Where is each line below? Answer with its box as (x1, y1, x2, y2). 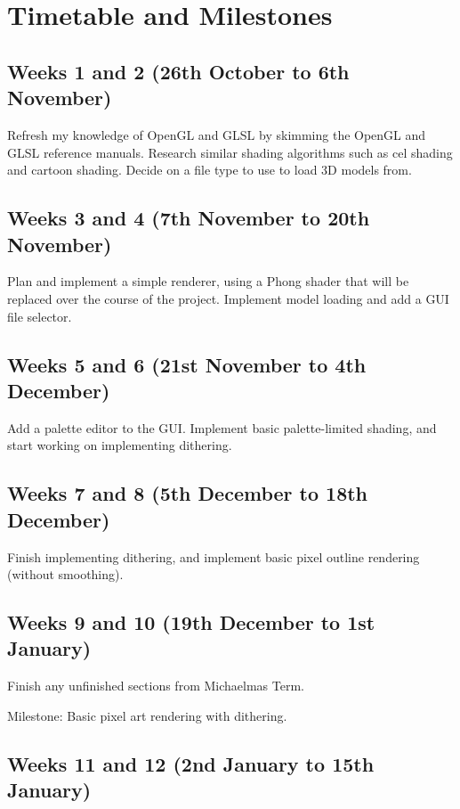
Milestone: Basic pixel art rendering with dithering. (7, 706, 287, 724)
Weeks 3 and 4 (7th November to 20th (7, 204, 370, 232)
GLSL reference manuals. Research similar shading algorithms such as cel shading (7, 143, 453, 161)
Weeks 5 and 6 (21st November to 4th (7, 350, 367, 378)
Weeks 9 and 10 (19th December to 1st (7, 609, 375, 636)
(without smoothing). (7, 565, 124, 584)
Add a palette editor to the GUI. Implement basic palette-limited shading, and (7, 418, 437, 437)
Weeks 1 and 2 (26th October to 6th (7, 57, 350, 85)
